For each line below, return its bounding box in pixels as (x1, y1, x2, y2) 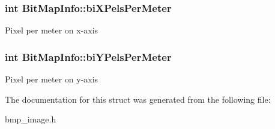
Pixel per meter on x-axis (5, 24, 98, 36)
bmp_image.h (5, 113, 56, 125)
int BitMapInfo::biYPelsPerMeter (5, 49, 172, 64)
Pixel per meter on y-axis (5, 73, 98, 85)
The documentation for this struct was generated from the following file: (5, 93, 271, 105)
